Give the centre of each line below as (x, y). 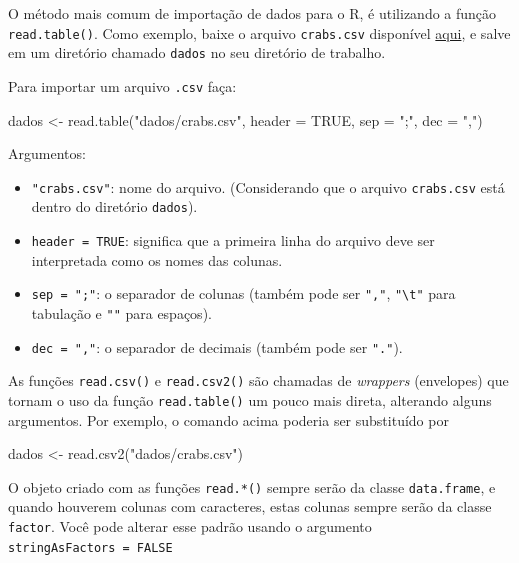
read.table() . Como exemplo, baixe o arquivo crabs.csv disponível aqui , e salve (259, 32)
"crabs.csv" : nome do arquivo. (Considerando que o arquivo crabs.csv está (268, 186)
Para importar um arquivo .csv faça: (122, 85)
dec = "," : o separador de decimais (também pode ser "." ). (217, 346)
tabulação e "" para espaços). (121, 312)
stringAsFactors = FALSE (90, 547)
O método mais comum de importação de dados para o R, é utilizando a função (252, 13)
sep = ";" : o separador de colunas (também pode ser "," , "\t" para (243, 293)
